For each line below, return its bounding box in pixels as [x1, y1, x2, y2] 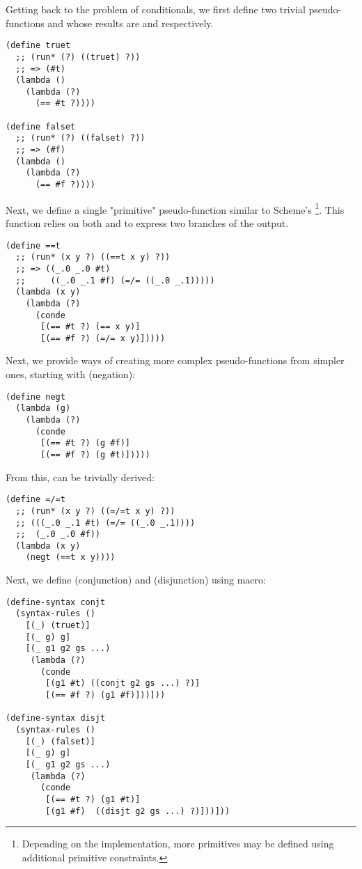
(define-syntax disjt [6, 713, 106, 723]
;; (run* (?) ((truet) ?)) [15, 52, 141, 62]
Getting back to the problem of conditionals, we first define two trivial [6, 2, 306, 16]
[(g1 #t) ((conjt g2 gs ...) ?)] [45, 678, 200, 689]
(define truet [6, 40, 71, 51]
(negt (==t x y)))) [25, 552, 116, 563]
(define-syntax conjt [6, 597, 106, 607]
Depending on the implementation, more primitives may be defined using [22, 836, 334, 851]
